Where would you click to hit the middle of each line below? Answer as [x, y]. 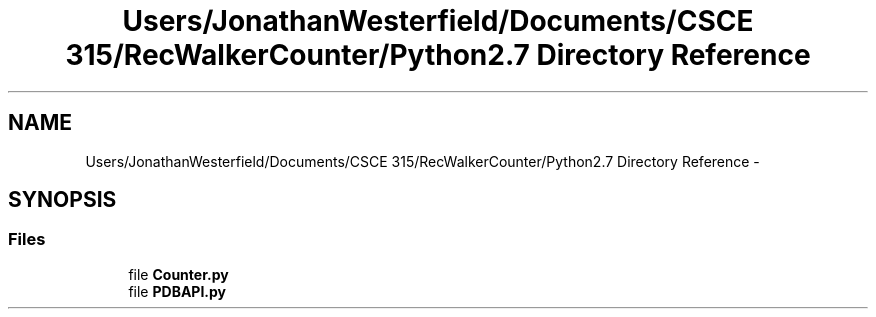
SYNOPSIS [62, 200]
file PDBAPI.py [177, 291]
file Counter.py [178, 274]
